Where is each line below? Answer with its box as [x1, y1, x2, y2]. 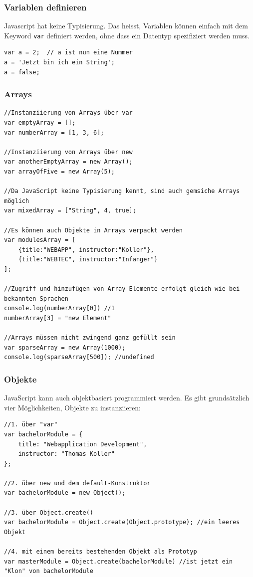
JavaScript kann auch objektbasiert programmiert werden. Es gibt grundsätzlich [4, 392, 250, 403]
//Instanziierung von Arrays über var [4, 109, 133, 117]
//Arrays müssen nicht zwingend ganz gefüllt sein [4, 334, 176, 342]
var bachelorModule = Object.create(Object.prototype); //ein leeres [4, 519, 240, 526]
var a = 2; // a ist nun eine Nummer [4, 49, 133, 56]
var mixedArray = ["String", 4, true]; [4, 207, 136, 214]
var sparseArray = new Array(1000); [4, 344, 126, 351]
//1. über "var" [4, 421, 58, 428]
